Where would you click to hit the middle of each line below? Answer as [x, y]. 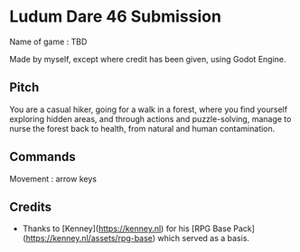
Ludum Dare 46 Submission [115, 17]
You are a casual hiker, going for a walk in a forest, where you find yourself [148, 109]
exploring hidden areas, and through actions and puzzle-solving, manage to [150, 118]
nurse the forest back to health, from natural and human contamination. [142, 128]
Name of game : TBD [48, 42]
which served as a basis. [204, 238]
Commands [43, 157]
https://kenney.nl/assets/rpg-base [89, 238]
